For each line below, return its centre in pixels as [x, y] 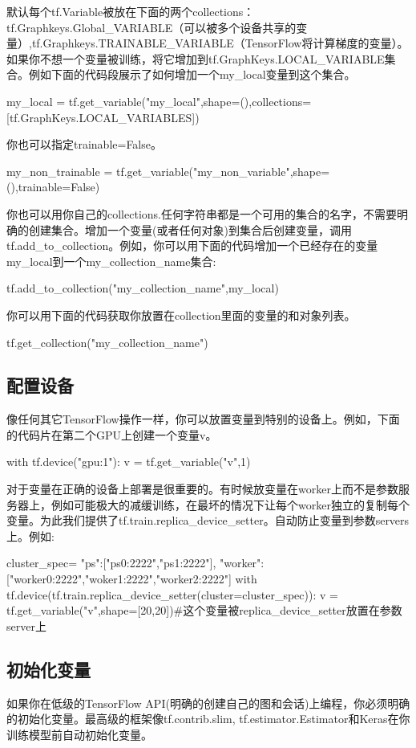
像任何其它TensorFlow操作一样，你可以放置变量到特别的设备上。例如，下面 [203, 419]
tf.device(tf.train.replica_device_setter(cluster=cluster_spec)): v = [172, 594]
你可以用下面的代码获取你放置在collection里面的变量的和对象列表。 [181, 315]
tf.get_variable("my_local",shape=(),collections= [190, 101]
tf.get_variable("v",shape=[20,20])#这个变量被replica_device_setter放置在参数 [204, 610]
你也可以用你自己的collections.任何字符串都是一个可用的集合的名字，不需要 [202, 213]
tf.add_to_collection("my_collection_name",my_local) [143, 288]
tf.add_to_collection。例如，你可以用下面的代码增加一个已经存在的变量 [192, 245]
